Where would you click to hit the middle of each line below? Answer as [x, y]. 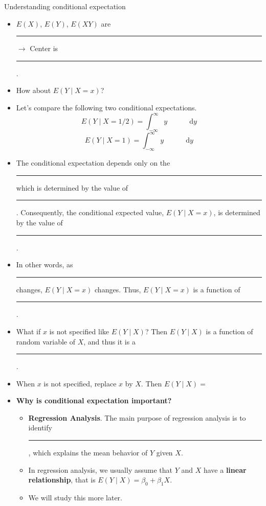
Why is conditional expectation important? [94, 400]
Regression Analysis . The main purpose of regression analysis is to [137, 417]
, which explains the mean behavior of [88, 453]
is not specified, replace [80, 383]
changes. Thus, [118, 289]
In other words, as [45, 264]
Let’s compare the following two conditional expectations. [106, 107]
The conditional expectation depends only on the [93, 163]
